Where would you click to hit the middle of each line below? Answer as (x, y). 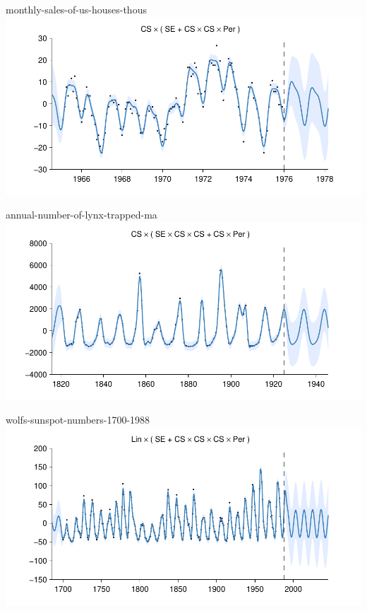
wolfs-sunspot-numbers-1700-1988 (78, 420)
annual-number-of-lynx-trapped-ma (82, 215)
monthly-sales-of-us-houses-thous (76, 9)
